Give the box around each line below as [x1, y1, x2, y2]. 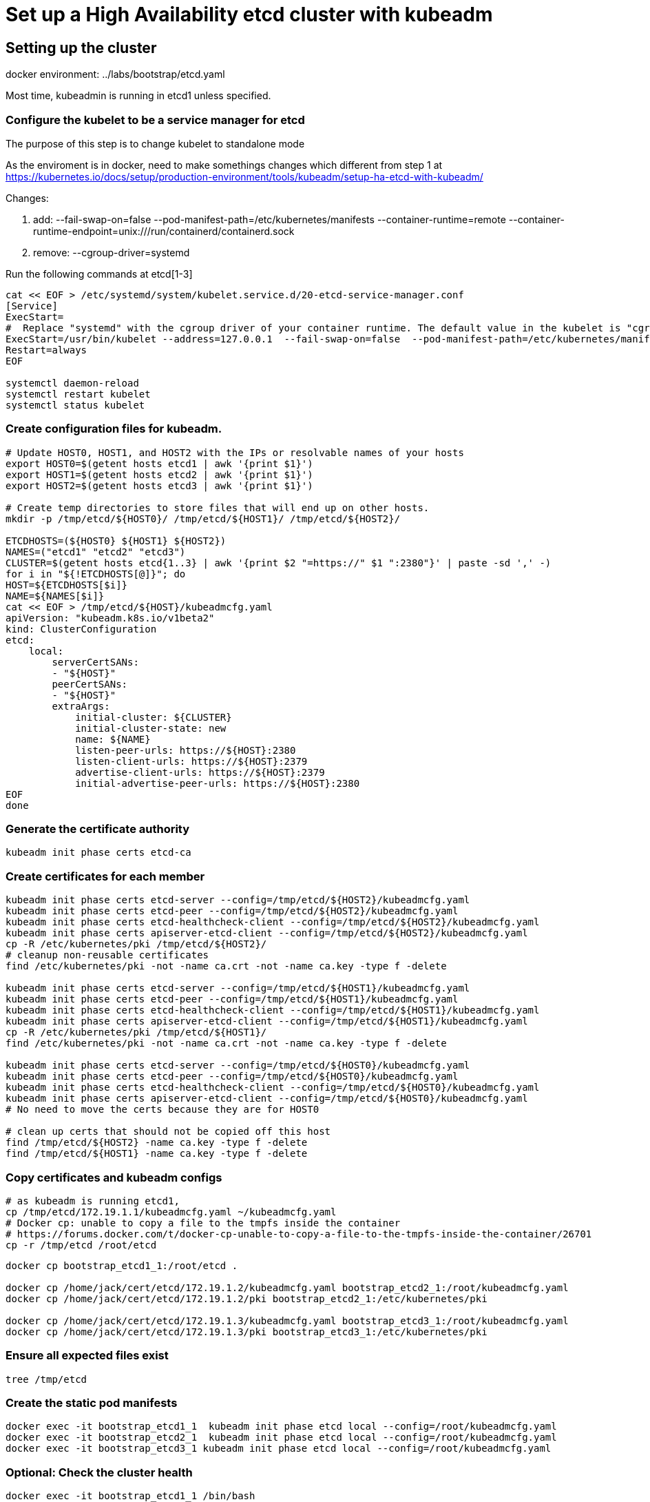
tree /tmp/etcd [6, 1373, 87, 1385]
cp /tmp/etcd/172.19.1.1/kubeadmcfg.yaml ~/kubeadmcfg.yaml [6, 1206, 337, 1217]
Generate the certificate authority [6, 822, 190, 836]
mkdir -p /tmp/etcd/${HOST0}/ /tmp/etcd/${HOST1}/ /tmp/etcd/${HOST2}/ [6, 513, 401, 524]
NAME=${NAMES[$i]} [6, 590, 105, 601]
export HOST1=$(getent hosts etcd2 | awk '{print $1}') [6, 469, 313, 480]
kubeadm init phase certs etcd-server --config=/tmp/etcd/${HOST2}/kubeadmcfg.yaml [6, 894, 470, 906]
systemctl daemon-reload [6, 377, 139, 389]
